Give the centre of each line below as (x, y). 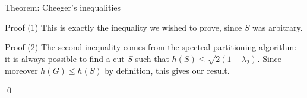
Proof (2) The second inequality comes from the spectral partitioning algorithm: (151, 47)
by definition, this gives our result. (167, 70)
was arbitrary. (278, 27)
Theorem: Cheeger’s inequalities (63, 7)
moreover (21, 70)
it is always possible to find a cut (65, 58)
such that (152, 58)
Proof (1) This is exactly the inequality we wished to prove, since (124, 27)
